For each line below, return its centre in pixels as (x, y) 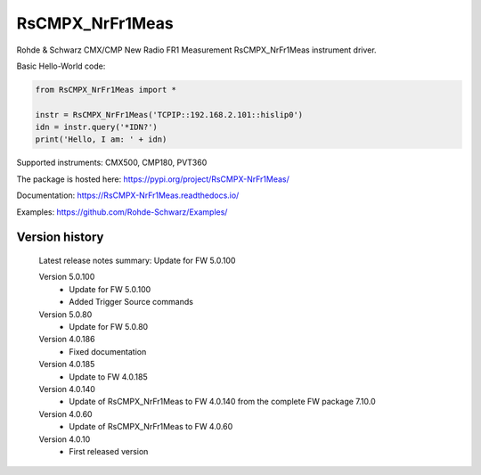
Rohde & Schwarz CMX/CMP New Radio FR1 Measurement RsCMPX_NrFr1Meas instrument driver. (197, 50)
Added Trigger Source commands (131, 302)
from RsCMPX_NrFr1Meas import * (106, 90)
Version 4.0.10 (65, 439)
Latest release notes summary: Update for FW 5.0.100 (137, 261)
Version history (60, 237)
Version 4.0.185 (67, 364)
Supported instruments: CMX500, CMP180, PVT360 (112, 163)
